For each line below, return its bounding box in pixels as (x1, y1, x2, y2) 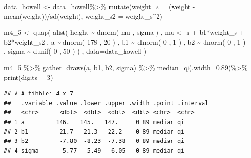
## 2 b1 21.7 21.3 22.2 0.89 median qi (4, 128, 185, 135)
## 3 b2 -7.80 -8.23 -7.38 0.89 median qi (4, 138, 185, 145)
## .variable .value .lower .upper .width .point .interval (4, 99, 209, 107)
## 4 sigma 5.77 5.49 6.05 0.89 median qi (4, 147, 185, 154)
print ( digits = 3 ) (4, 72, 53, 82)
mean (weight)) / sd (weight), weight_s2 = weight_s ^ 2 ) (4, 11, 162, 21)
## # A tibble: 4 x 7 (4, 90, 74, 97)
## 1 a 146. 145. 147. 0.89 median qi (4, 118, 185, 126)
